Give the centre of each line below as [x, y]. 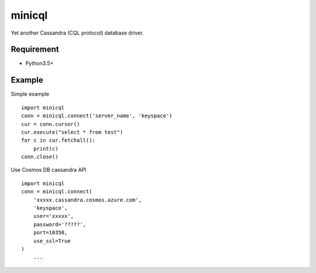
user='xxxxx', [54, 216]
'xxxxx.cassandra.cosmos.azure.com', [87, 200]
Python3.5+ [39, 63]
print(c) [46, 149]
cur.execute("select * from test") [72, 132]
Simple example [30, 94]
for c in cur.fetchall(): [59, 140]
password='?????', [60, 224]
